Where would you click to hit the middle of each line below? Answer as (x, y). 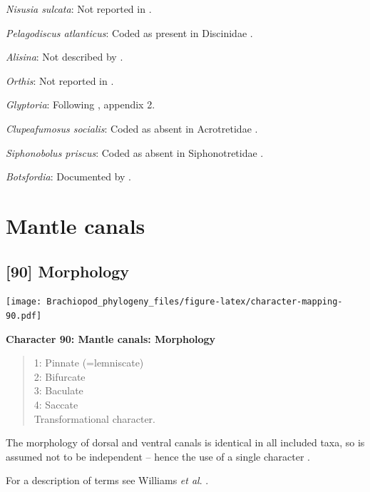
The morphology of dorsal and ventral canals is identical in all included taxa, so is (185, 442)
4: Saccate (56, 405)
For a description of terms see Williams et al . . (107, 480)
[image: (24, 302)
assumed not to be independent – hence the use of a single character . (158, 456)
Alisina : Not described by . (65, 57)
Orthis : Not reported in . (60, 80)
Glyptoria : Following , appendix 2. (81, 104)
